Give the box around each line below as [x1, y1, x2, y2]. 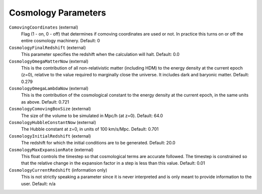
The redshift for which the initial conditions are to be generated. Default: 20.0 [21, 140, 176, 146]
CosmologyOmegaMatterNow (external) [9, 58, 89, 64]
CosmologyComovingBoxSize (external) [9, 106, 91, 112]
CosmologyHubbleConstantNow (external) [9, 120, 97, 125]
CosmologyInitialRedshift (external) [9, 133, 91, 139]
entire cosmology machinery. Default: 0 [21, 38, 100, 44]
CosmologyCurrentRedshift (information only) [9, 167, 108, 173]
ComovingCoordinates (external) [9, 24, 79, 30]
